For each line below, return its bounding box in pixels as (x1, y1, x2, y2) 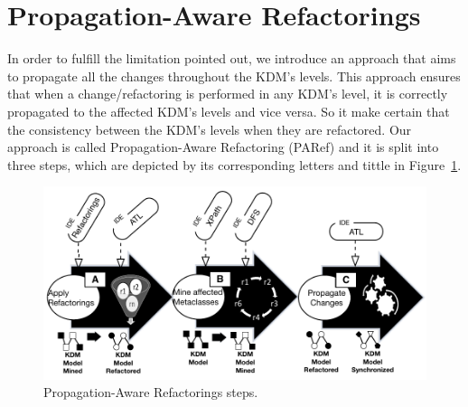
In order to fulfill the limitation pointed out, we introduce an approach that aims (7, 49, 456, 68)
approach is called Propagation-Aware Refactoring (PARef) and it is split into (7, 137, 439, 156)
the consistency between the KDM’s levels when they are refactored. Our (7, 119, 412, 138)
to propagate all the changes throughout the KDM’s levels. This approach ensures (7, 66, 461, 85)
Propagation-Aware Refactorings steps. (43, 383, 258, 402)
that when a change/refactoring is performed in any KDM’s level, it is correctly (7, 84, 448, 103)
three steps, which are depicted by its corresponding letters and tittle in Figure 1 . (7, 155, 462, 174)
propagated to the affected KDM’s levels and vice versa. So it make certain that (7, 101, 450, 120)
